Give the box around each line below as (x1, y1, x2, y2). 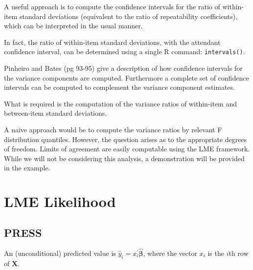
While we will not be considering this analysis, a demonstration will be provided (4, 153, 245, 163)
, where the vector (143, 248, 197, 258)
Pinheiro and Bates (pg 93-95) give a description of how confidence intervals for (4, 63, 243, 73)
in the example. (4, 163, 50, 173)
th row (229, 248, 249, 258)
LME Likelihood (4, 191, 116, 211)
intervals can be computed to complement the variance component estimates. (4, 82, 235, 92)
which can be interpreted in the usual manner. (4, 21, 143, 31)
